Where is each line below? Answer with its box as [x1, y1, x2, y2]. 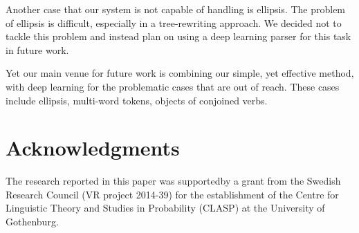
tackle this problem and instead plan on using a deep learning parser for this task [6, 29, 351, 44]
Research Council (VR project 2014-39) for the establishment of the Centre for [6, 187, 339, 201]
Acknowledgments [6, 133, 180, 162]
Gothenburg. [6, 214, 59, 229]
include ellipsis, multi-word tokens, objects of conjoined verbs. [6, 93, 268, 107]
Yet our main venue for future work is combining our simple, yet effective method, [6, 66, 354, 80]
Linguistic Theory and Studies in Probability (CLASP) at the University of [6, 201, 325, 215]
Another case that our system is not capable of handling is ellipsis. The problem [6, 2, 346, 16]
